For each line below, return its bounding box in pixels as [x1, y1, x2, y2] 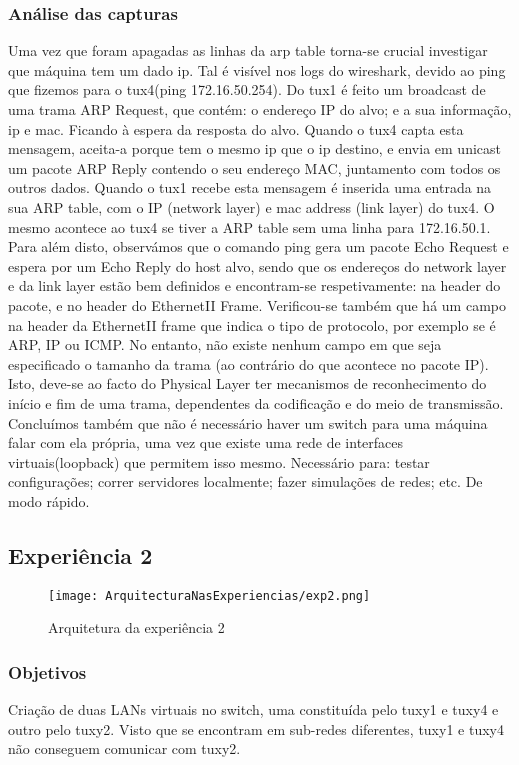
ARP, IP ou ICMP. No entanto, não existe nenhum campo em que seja [8, 334, 442, 355]
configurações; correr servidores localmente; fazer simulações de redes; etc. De [8, 471, 483, 492]
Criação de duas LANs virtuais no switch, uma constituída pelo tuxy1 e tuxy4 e [8, 699, 499, 720]
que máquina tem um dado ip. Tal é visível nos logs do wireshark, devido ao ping [8, 59, 506, 80]
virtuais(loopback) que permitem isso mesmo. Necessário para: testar [8, 451, 430, 472]
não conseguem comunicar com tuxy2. [8, 738, 241, 759]
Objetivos [8, 659, 87, 684]
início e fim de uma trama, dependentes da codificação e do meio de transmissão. [8, 392, 504, 413]
